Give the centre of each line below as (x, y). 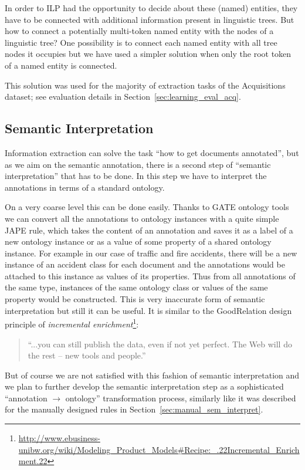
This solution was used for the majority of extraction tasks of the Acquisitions (145, 85)
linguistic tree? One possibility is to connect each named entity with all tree (141, 42)
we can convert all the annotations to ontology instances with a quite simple (142, 218)
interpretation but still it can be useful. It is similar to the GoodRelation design (148, 310)
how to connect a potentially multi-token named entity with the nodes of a (139, 31)
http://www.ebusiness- (59, 438)
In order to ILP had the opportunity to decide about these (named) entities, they (151, 8)
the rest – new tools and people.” (87, 355)
